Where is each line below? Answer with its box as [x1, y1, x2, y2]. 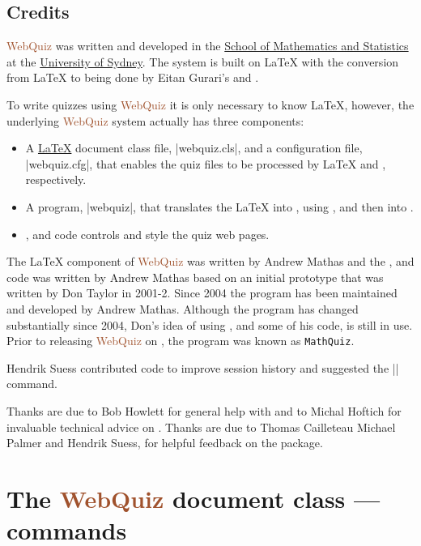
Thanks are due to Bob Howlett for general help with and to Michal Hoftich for [6, 402, 402, 419]
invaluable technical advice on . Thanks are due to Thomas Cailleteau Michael [6, 418, 396, 435]
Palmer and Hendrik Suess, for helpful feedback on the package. [6, 434, 323, 451]
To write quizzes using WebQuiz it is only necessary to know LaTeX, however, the [6, 96, 415, 113]
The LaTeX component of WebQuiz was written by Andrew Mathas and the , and [6, 253, 415, 270]
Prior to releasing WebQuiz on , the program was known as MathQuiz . [6, 332, 355, 349]
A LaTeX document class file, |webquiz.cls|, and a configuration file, [25, 139, 363, 156]
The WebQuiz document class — [6, 481, 381, 514]
